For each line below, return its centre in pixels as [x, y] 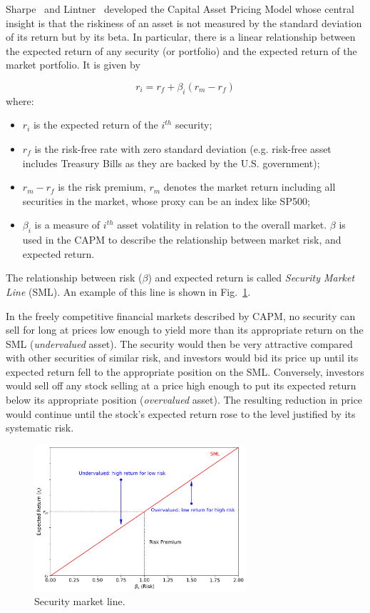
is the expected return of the [96, 125]
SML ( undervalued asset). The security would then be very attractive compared [179, 343]
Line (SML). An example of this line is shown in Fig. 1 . [128, 291]
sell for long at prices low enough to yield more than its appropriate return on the [185, 330]
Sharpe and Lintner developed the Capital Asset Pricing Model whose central [180, 9]
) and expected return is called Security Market [251, 278]
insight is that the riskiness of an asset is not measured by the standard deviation [184, 23]
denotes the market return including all [250, 187]
